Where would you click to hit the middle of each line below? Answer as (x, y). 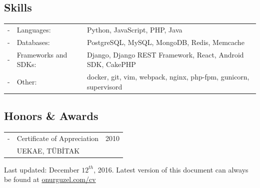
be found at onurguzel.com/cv (50, 179)
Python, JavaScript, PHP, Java (135, 29)
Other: (27, 81)
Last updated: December (42, 169)
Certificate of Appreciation (58, 138)
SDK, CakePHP (111, 64)
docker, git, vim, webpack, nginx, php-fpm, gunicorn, (168, 77)
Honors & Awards (51, 116)
